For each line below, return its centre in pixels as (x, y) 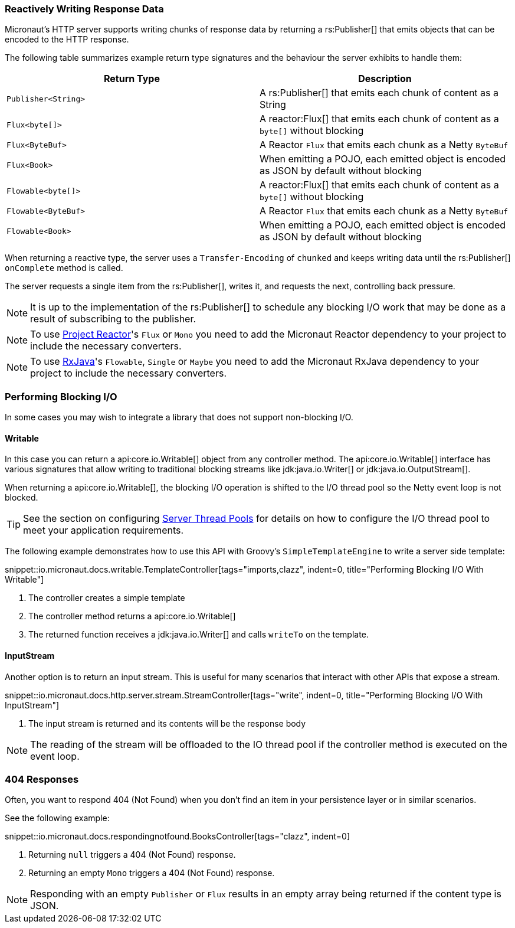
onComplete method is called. (64, 268)
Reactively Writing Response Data (84, 9)
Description (385, 79)
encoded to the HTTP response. (67, 40)
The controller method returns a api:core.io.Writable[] (132, 616)
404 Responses (42, 779)
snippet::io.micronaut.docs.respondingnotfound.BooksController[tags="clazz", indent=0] (178, 836)
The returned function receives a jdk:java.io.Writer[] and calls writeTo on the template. (199, 635)
